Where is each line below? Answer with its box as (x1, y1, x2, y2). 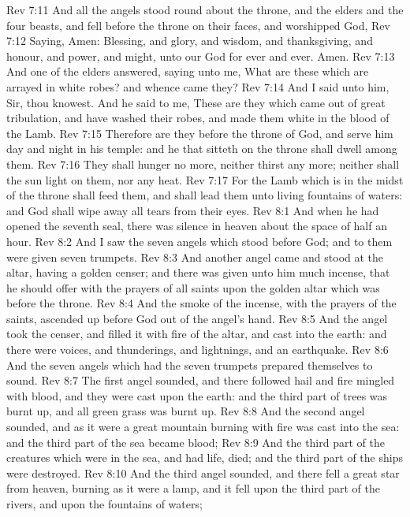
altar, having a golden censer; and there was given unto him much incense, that (6, 264, 390, 281)
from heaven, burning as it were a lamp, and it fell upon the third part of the (6, 480, 380, 497)
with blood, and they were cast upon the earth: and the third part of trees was (6, 387, 388, 404)
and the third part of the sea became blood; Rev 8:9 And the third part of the (6, 433, 385, 450)
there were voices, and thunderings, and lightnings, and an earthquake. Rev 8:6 (6, 341, 389, 358)
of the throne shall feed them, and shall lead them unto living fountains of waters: (6, 187, 403, 203)
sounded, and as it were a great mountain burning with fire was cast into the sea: (6, 418, 400, 435)
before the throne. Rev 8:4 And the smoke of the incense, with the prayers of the (6, 295, 397, 311)
